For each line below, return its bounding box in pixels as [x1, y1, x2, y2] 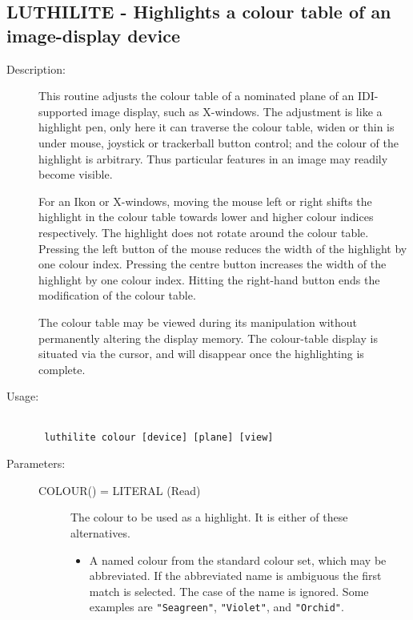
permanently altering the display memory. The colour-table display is [38, 329, 378, 346]
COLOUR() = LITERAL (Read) [38, 481, 201, 498]
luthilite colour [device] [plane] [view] [44, 432, 274, 444]
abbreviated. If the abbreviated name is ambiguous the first [89, 567, 382, 584]
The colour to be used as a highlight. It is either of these [70, 509, 348, 525]
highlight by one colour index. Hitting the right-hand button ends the [38, 271, 380, 288]
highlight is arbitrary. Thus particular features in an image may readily [38, 150, 388, 167]
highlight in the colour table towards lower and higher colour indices [38, 208, 374, 225]
